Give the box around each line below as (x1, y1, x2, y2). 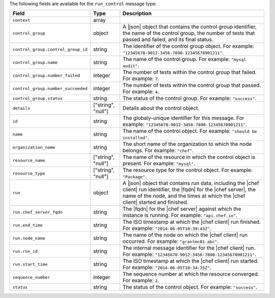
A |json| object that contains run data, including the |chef (122, 180, 259, 187)
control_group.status (12, 96, 63, 101)
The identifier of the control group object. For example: (122, 43, 255, 50)
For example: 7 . (122, 75, 159, 82)
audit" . (122, 62, 140, 69)
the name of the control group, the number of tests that (122, 29, 255, 37)
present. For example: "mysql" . (122, 160, 196, 167)
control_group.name (12, 59, 58, 65)
